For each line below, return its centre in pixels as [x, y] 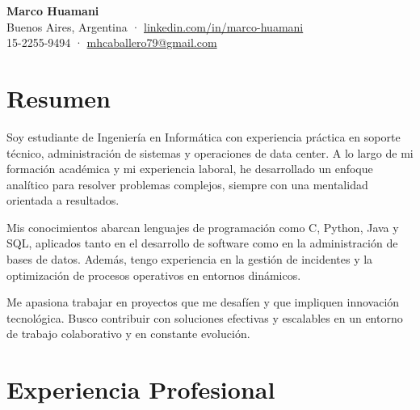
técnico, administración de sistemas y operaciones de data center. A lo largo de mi [210, 152]
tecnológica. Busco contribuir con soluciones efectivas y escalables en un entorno [205, 317]
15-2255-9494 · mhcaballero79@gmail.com [112, 42]
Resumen [59, 97]
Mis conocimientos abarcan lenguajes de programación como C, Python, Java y [203, 227]
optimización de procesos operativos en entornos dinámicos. [154, 275]
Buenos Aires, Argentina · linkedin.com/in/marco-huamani [155, 26]
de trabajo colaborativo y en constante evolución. [128, 334]
